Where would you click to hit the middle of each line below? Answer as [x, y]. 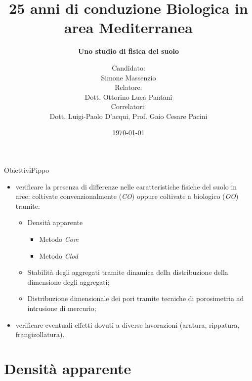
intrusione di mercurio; [62, 308]
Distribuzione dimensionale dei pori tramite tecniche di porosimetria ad [136, 298]
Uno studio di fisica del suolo [128, 51]
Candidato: [128, 67]
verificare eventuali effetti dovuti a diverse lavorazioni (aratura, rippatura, [127, 324]
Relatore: [128, 87]
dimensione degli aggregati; [68, 282]
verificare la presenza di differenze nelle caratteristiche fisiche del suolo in [126, 186]
